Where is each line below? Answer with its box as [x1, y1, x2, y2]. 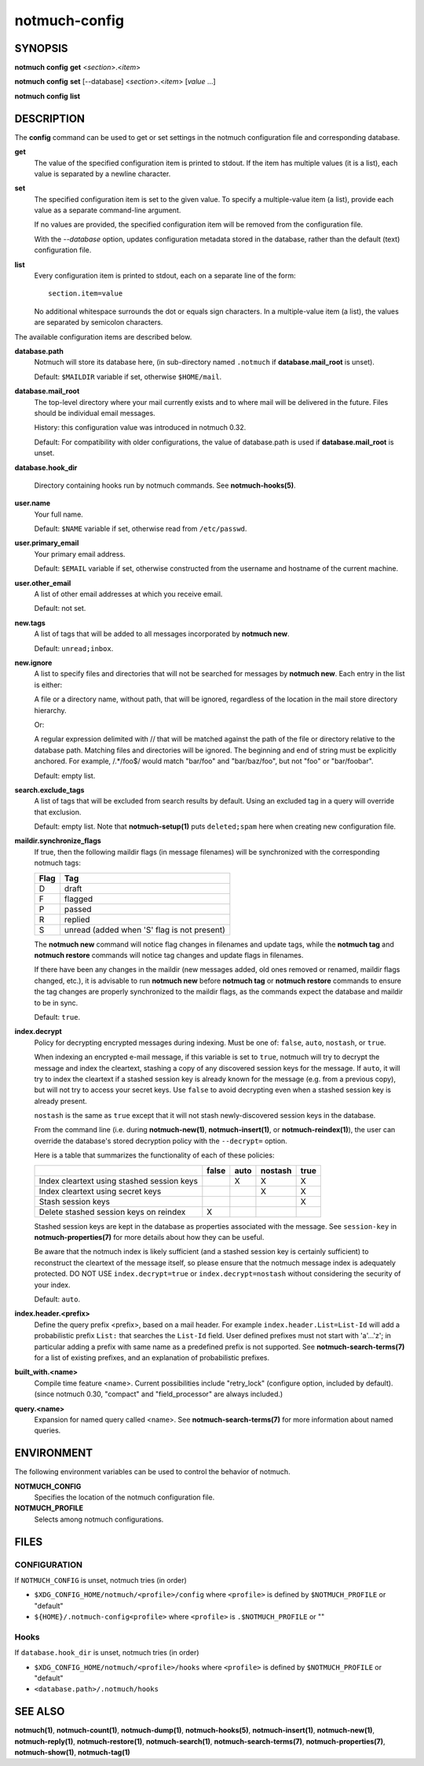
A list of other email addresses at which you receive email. [34, 590, 223, 599]
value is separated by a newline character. [34, 169, 171, 178]
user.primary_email [14, 539, 79, 548]
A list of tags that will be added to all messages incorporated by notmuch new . [34, 629, 290, 638]
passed [64, 903, 92, 914]
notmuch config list [14, 91, 81, 101]
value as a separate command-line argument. [34, 205, 181, 215]
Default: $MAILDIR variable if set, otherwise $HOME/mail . [34, 372, 222, 381]
